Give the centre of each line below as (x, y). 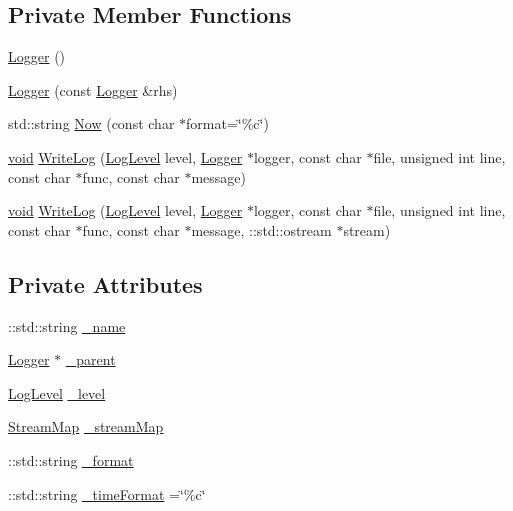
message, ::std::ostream (261, 229)
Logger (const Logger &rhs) (93, 89)
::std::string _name (67, 325)
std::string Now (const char (91, 123)
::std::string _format (71, 459)
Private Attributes (105, 283)
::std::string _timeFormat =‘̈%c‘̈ (107, 493)
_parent (90, 359)
